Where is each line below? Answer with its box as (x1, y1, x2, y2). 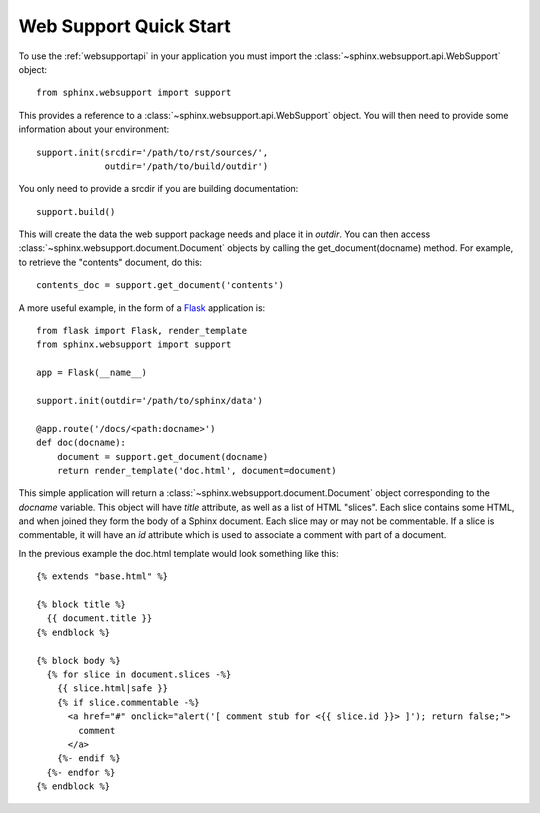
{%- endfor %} (46, 766, 116, 778)
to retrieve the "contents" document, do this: (18, 256, 203, 268)
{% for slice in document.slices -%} (46, 669, 232, 680)
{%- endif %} (56, 753, 121, 764)
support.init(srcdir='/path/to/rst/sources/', (36, 146, 269, 158)
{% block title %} (36, 599, 127, 610)
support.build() (36, 206, 116, 217)
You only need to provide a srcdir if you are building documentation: (18, 183, 299, 195)
